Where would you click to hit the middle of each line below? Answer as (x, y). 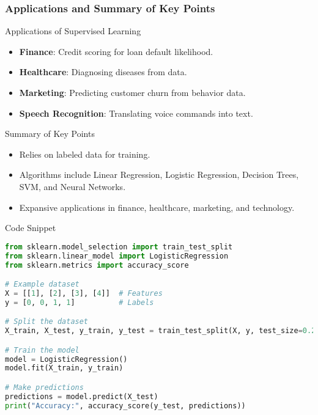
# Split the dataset (47, 322)
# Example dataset (42, 285)
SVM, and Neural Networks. (72, 186)
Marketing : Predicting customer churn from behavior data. (132, 92)
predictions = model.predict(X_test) (82, 396)
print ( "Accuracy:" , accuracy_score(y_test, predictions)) (125, 406)
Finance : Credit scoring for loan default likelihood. (116, 51)
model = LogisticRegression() (66, 359)
